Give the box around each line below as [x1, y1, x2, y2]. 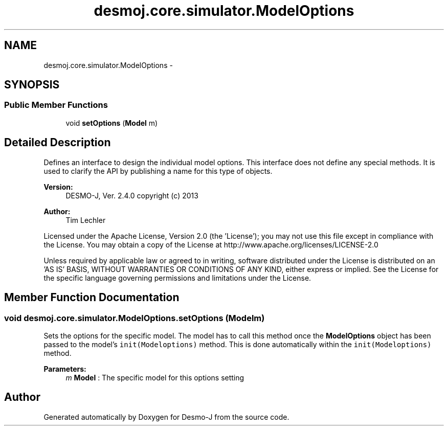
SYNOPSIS [4, 78, 60, 92]
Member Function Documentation [4, 291, 180, 304]
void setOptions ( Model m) [65, 118, 158, 127]
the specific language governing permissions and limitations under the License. [43, 273, 311, 282]
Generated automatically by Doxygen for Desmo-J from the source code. [43, 412, 289, 421]
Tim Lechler [65, 215, 106, 224]
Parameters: [43, 364, 86, 373]
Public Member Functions [4, 100, 108, 110]
